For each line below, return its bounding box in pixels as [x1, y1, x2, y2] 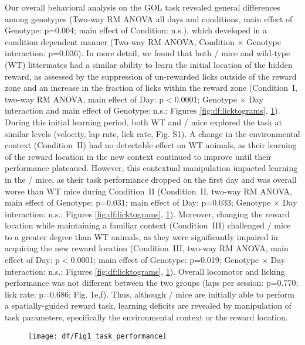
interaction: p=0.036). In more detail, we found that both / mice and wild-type [5, 47, 290, 59]
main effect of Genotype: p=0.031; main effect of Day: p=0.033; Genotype [5, 196, 271, 209]
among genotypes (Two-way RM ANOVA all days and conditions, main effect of [5, 12, 293, 25]
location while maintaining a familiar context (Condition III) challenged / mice [5, 219, 291, 231]
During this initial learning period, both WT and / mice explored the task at [5, 115, 283, 128]
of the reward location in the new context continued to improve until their [5, 150, 272, 162]
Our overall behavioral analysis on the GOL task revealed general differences [5, 1, 280, 13]
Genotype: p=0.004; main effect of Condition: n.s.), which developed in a [5, 24, 267, 36]
